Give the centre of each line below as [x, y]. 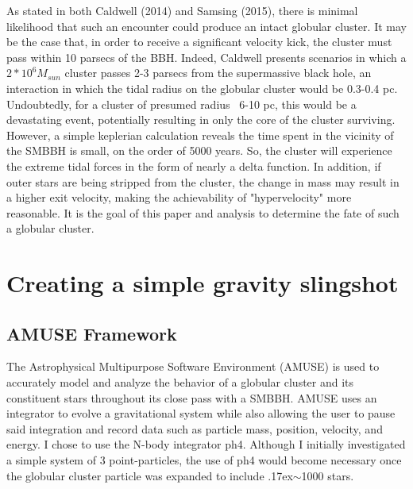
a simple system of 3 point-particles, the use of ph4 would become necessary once [204, 460]
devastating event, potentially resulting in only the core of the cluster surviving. [201, 119]
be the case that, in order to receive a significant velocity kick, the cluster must [199, 42]
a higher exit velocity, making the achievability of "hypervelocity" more [179, 197]
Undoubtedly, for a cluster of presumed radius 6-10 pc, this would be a [181, 104]
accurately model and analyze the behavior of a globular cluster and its [180, 382]
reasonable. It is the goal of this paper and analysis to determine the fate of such [203, 212]
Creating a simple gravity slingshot [203, 283]
